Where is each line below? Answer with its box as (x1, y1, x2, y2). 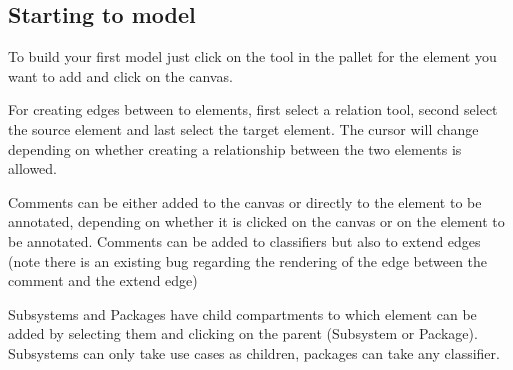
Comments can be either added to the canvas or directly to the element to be (8, 191, 482, 212)
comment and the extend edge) (8, 270, 198, 291)
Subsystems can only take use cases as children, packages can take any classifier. (8, 342, 500, 363)
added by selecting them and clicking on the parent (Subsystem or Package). (8, 323, 478, 344)
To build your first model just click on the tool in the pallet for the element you (8, 46, 497, 67)
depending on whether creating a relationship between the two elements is (8, 138, 462, 159)
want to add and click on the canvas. (8, 65, 233, 86)
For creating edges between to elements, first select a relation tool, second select (8, 99, 498, 120)
